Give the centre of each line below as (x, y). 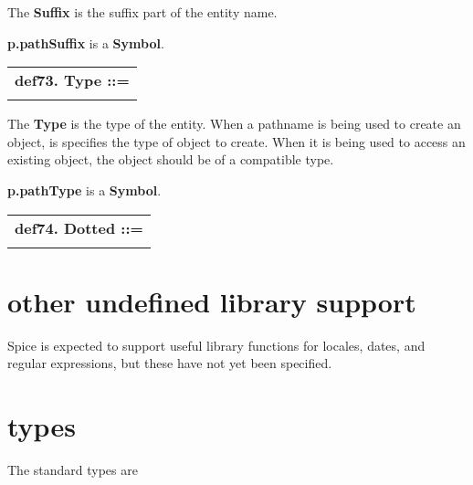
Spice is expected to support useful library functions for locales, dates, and (216, 345)
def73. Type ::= (72, 80)
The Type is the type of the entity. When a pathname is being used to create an (234, 124)
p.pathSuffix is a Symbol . (86, 42)
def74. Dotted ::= (79, 227)
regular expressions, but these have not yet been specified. (170, 363)
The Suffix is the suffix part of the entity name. (142, 12)
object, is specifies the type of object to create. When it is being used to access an (236, 141)
